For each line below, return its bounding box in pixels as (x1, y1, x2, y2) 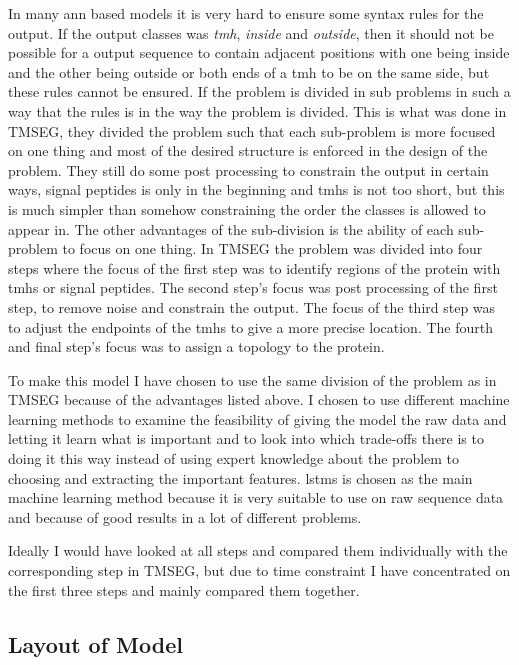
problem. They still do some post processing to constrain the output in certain (8, 159, 489, 180)
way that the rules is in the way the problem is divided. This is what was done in (8, 100, 507, 121)
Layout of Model (8, 628, 183, 659)
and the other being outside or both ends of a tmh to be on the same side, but (8, 61, 490, 82)
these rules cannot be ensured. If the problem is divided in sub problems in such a (8, 81, 511, 102)
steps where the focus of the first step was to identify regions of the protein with (8, 257, 501, 278)
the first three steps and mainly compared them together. (8, 579, 360, 600)
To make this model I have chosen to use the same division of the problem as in (8, 369, 497, 390)
